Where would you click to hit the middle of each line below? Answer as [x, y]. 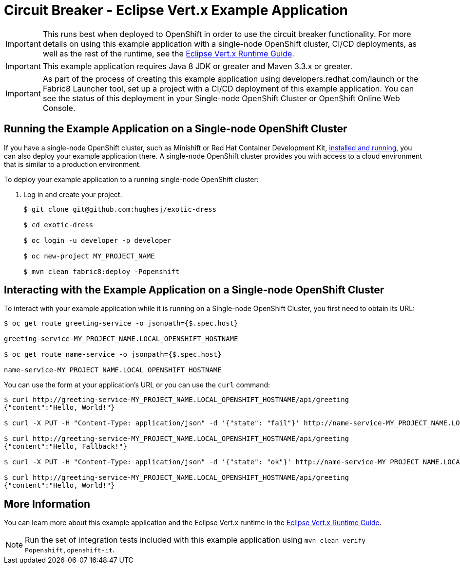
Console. [59, 108]
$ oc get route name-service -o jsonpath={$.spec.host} [113, 355]
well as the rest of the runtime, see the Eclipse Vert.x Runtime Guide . [168, 53]
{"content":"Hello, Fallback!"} [66, 447]
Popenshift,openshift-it [69, 550]
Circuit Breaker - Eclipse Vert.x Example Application [176, 10]
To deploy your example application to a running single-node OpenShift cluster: [131, 179]
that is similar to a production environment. [73, 164]
